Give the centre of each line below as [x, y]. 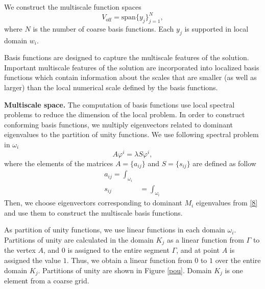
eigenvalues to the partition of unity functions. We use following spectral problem [131, 134]
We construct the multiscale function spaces [73, 7]
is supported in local [216, 28]
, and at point [198, 250]
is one [234, 270]
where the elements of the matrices [59, 163]
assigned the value [32, 260]
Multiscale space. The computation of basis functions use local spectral [119, 104]
